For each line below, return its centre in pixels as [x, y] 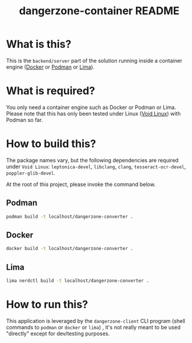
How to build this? [51, 144]
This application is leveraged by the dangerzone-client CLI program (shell [96, 320]
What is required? [51, 91]
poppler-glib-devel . [31, 172]
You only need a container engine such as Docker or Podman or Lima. [91, 107]
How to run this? [47, 305]
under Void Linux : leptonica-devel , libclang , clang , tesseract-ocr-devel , [96, 166]
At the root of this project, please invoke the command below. [81, 184]
